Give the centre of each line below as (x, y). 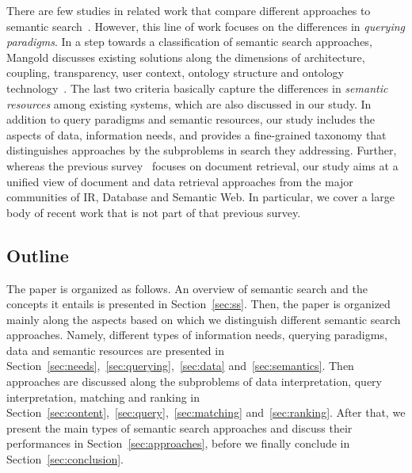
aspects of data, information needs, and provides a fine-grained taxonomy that (196, 134)
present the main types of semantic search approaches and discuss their (179, 427)
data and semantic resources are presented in (115, 350)
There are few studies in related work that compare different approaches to (189, 10)
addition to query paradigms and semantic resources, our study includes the (191, 119)
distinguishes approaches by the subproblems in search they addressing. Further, (202, 150)
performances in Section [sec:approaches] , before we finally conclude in (178, 443)
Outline (38, 255)
